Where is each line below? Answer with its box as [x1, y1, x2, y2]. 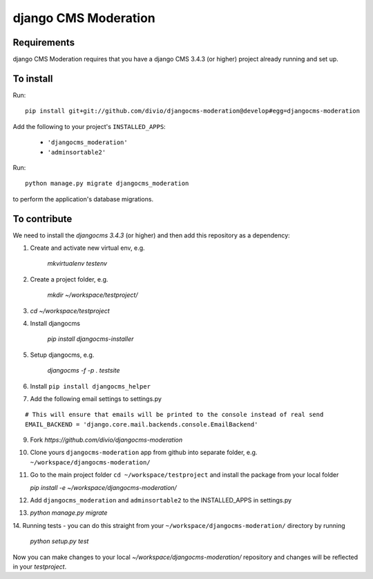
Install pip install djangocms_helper [30, 382, 151, 390]
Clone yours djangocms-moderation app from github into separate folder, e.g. [30, 449, 258, 457]
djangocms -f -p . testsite [47, 366, 120, 375]
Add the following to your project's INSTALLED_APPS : [12, 122, 166, 130]
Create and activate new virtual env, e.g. [30, 244, 145, 252]
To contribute [12, 213, 73, 224]
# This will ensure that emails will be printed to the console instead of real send [25, 411, 324, 419]
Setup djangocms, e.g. [30, 351, 95, 359]
